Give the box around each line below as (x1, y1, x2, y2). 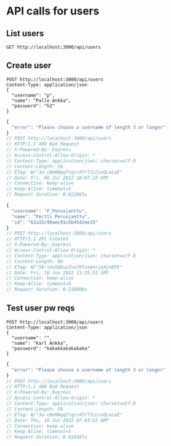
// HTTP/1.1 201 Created (6, 236, 69, 242)
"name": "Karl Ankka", (11, 340, 69, 346)
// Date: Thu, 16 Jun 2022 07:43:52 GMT (6, 417, 110, 423)
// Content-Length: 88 (6, 258, 63, 265)
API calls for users (6, 4, 99, 18)
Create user (6, 60, 52, 71)
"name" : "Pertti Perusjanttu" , (11, 213, 90, 219)
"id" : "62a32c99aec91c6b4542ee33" (11, 219, 98, 225)
